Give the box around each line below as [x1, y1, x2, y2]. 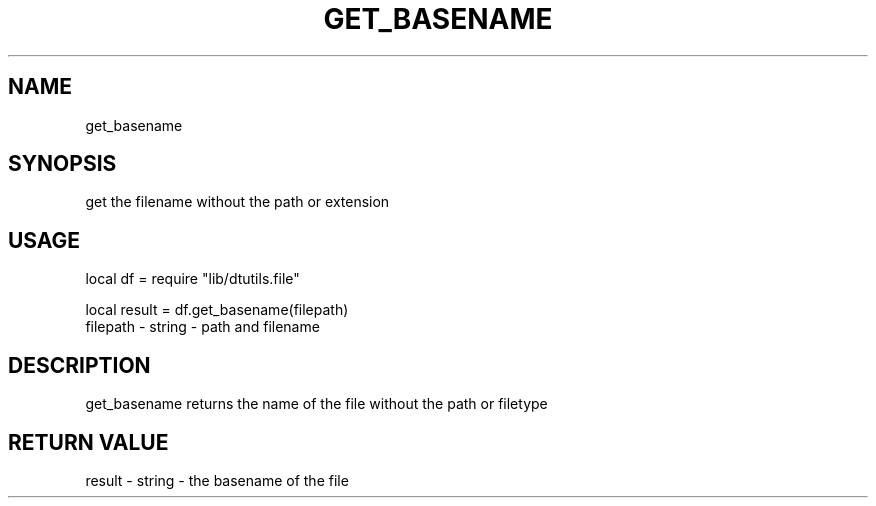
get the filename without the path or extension [85, 193, 390, 211]
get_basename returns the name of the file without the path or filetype [85, 395, 548, 413]
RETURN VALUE [8, 429, 169, 455]
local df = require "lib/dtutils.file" [85, 270, 300, 288]
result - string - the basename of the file [85, 471, 349, 489]
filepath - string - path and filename [85, 318, 320, 336]
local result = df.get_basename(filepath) [85, 301, 349, 319]
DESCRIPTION [8, 352, 151, 378]
